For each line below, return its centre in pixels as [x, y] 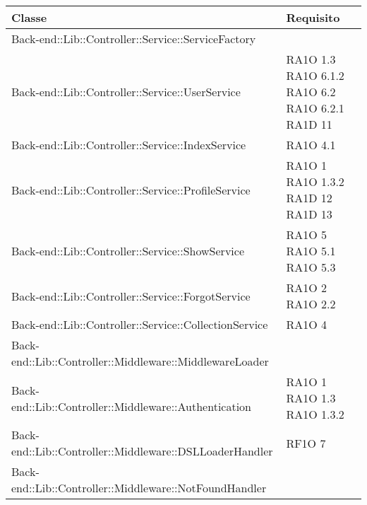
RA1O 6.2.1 [315, 108]
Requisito [313, 17]
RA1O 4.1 [311, 145]
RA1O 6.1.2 [315, 75]
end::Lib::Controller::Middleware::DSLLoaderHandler [142, 451]
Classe [29, 17]
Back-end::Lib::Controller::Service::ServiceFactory [134, 39]
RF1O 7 [306, 443]
